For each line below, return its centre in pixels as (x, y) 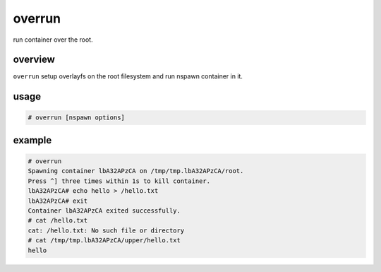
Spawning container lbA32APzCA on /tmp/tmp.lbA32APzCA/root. (136, 171)
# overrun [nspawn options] (76, 118)
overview (34, 60)
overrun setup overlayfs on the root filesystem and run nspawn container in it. (128, 76)
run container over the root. (53, 40)
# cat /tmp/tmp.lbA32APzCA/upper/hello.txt (104, 241)
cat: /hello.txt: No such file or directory (106, 230)
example (32, 140)
